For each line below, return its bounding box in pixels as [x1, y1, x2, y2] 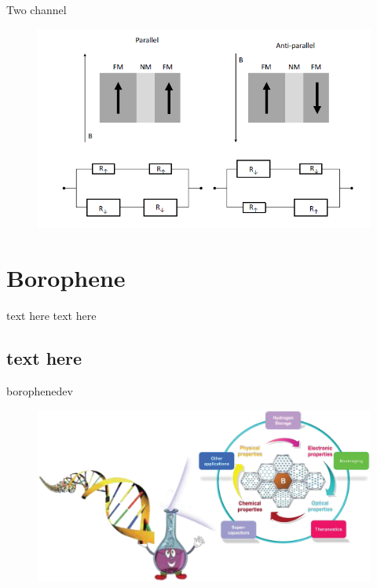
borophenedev [6, 383, 73, 399]
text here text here [6, 307, 97, 324]
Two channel [6, 2, 67, 17]
